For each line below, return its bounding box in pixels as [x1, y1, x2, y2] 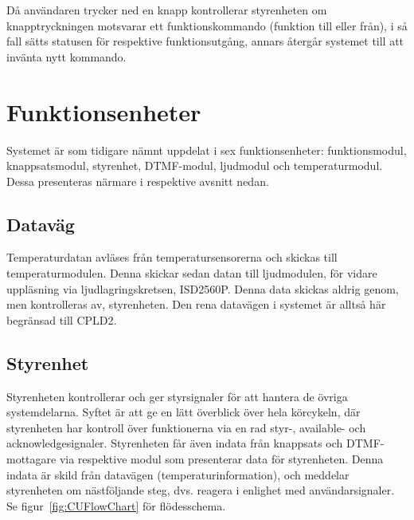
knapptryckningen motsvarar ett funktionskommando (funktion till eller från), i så [6, 17, 408, 33]
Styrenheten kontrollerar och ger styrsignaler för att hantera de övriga [6, 388, 348, 404]
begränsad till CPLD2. [6, 311, 117, 328]
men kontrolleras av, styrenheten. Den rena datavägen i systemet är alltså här [6, 296, 386, 313]
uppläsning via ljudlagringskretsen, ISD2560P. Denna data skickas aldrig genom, [6, 280, 399, 297]
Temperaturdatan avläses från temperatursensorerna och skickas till [6, 249, 338, 266]
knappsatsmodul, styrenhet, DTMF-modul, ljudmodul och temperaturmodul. [6, 157, 383, 174]
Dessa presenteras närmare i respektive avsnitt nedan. [6, 172, 269, 189]
